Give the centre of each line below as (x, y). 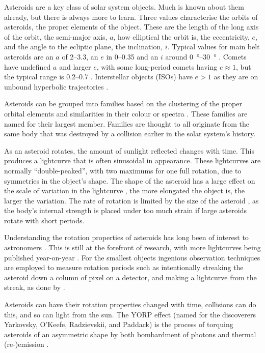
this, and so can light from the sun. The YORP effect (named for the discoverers (130, 314)
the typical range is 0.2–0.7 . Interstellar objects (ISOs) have (98, 77)
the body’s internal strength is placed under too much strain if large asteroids (125, 210)
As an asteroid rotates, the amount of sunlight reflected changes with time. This (129, 150)
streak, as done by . (35, 287)
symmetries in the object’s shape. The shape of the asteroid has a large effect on (130, 180)
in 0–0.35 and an (132, 56)
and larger (75, 66)
